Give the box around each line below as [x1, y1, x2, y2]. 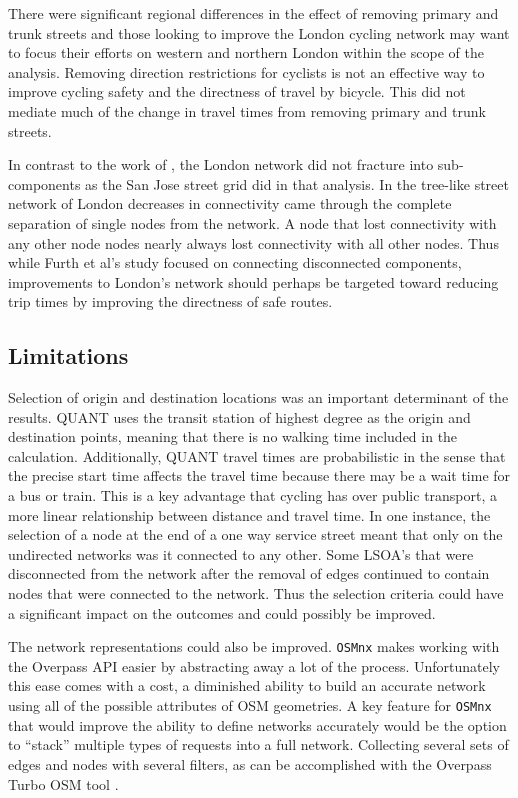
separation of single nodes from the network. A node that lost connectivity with [8, 212, 497, 233]
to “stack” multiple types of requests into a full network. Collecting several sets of [8, 734, 509, 755]
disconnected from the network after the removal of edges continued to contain [8, 563, 490, 584]
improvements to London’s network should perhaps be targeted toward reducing [8, 271, 499, 292]
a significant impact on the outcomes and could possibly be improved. [8, 602, 436, 623]
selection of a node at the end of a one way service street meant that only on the [8, 524, 503, 545]
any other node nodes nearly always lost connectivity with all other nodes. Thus [8, 232, 499, 253]
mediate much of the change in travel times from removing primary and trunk [8, 100, 486, 121]
